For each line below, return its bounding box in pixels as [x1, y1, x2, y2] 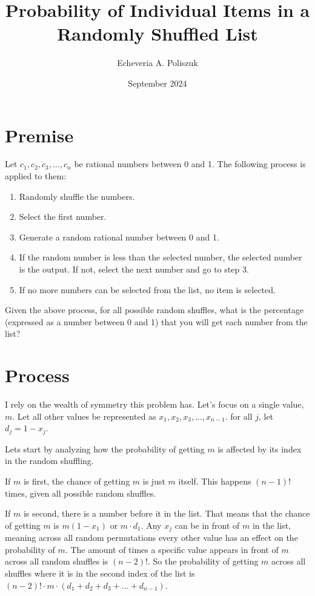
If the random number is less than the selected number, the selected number [19, 251, 302, 263]
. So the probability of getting [147, 555, 259, 568]
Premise [5, 122, 74, 147]
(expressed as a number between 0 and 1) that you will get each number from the [5, 315, 308, 328]
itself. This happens [178, 474, 251, 487]
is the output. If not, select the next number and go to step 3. [19, 263, 249, 275]
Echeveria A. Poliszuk [117, 56, 198, 69]
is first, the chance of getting [23, 474, 130, 487]
